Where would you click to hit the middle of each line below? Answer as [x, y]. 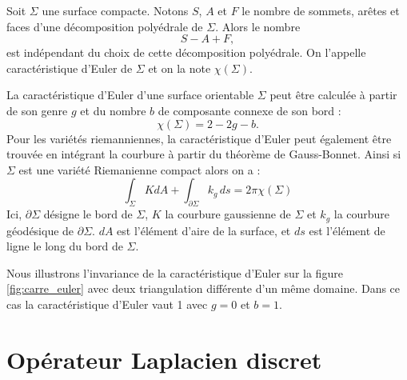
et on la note [180, 68]
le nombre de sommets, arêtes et [321, 10]
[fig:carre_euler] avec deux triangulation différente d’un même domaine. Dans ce [203, 288]
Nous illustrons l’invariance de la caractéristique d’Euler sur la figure [175, 272]
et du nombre [113, 110]
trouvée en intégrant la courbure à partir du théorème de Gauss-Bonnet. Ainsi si [204, 154]
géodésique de [40, 230]
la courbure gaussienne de [228, 214]
